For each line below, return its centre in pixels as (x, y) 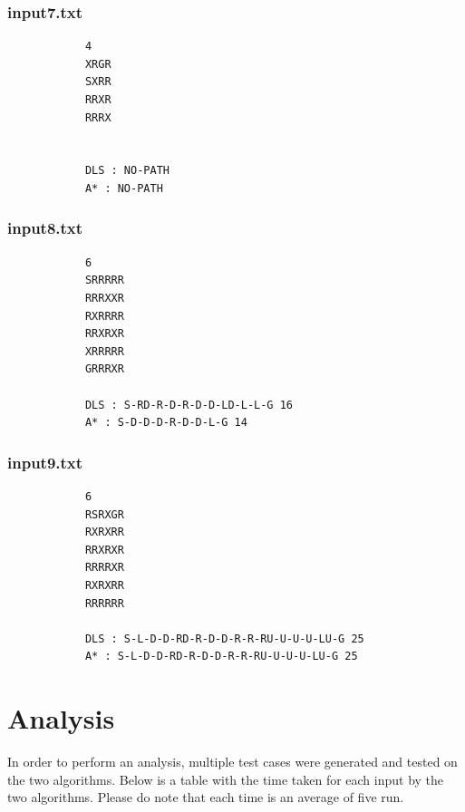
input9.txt (45, 462)
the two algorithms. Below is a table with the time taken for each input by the (226, 779)
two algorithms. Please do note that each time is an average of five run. (206, 797)
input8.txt (45, 228)
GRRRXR (104, 369)
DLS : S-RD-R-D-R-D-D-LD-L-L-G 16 (189, 405)
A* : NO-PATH (124, 188)
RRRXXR (104, 298)
